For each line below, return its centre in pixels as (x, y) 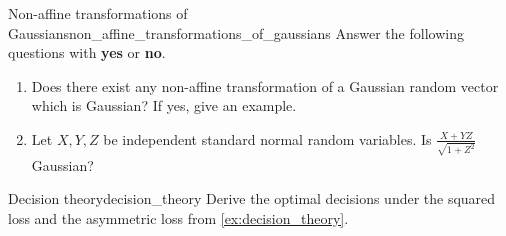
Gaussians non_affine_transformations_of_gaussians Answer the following (236, 32)
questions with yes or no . (87, 52)
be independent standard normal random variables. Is (267, 138)
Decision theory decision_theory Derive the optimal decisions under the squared (252, 198)
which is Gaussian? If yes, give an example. (164, 105)
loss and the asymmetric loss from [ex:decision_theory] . (178, 217)
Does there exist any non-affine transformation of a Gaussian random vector (265, 85)
